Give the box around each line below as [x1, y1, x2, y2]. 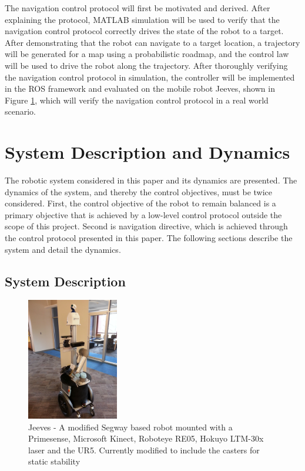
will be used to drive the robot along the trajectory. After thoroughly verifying [5, 59, 288, 71]
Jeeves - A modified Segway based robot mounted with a [28, 420, 233, 433]
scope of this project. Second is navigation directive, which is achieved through [5, 220, 288, 232]
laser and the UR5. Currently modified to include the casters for [28, 443, 260, 456]
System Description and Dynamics [5, 140, 290, 164]
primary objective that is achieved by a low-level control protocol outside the [5, 208, 282, 221]
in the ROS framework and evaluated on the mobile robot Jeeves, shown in [5, 82, 275, 95]
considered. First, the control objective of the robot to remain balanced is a [5, 197, 276, 209]
